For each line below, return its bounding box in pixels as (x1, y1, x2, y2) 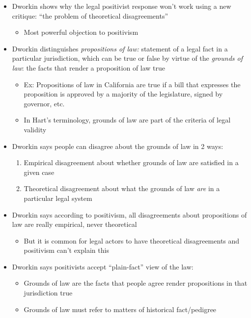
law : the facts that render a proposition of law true (12, 62, 166, 73)
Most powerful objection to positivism (24, 27, 139, 37)
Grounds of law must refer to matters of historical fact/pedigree (24, 304, 217, 314)
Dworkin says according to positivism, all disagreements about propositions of (12, 209, 247, 220)
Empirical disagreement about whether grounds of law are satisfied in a (24, 157, 239, 168)
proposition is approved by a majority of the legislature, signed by (24, 89, 223, 99)
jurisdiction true (24, 288, 73, 298)
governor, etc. (24, 98, 65, 108)
